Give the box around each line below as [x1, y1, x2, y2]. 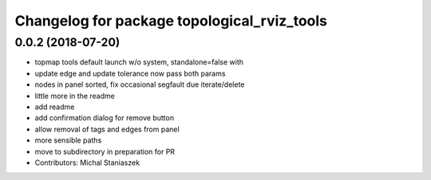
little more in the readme [34, 91, 115, 100]
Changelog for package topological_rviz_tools [14, 12, 327, 29]
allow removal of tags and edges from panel [34, 124, 180, 134]
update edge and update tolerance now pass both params [34, 68, 226, 78]
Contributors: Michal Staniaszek [34, 158, 140, 167]
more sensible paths [34, 135, 102, 145]
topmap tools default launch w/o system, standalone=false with [34, 57, 243, 67]
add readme [34, 102, 75, 112]
